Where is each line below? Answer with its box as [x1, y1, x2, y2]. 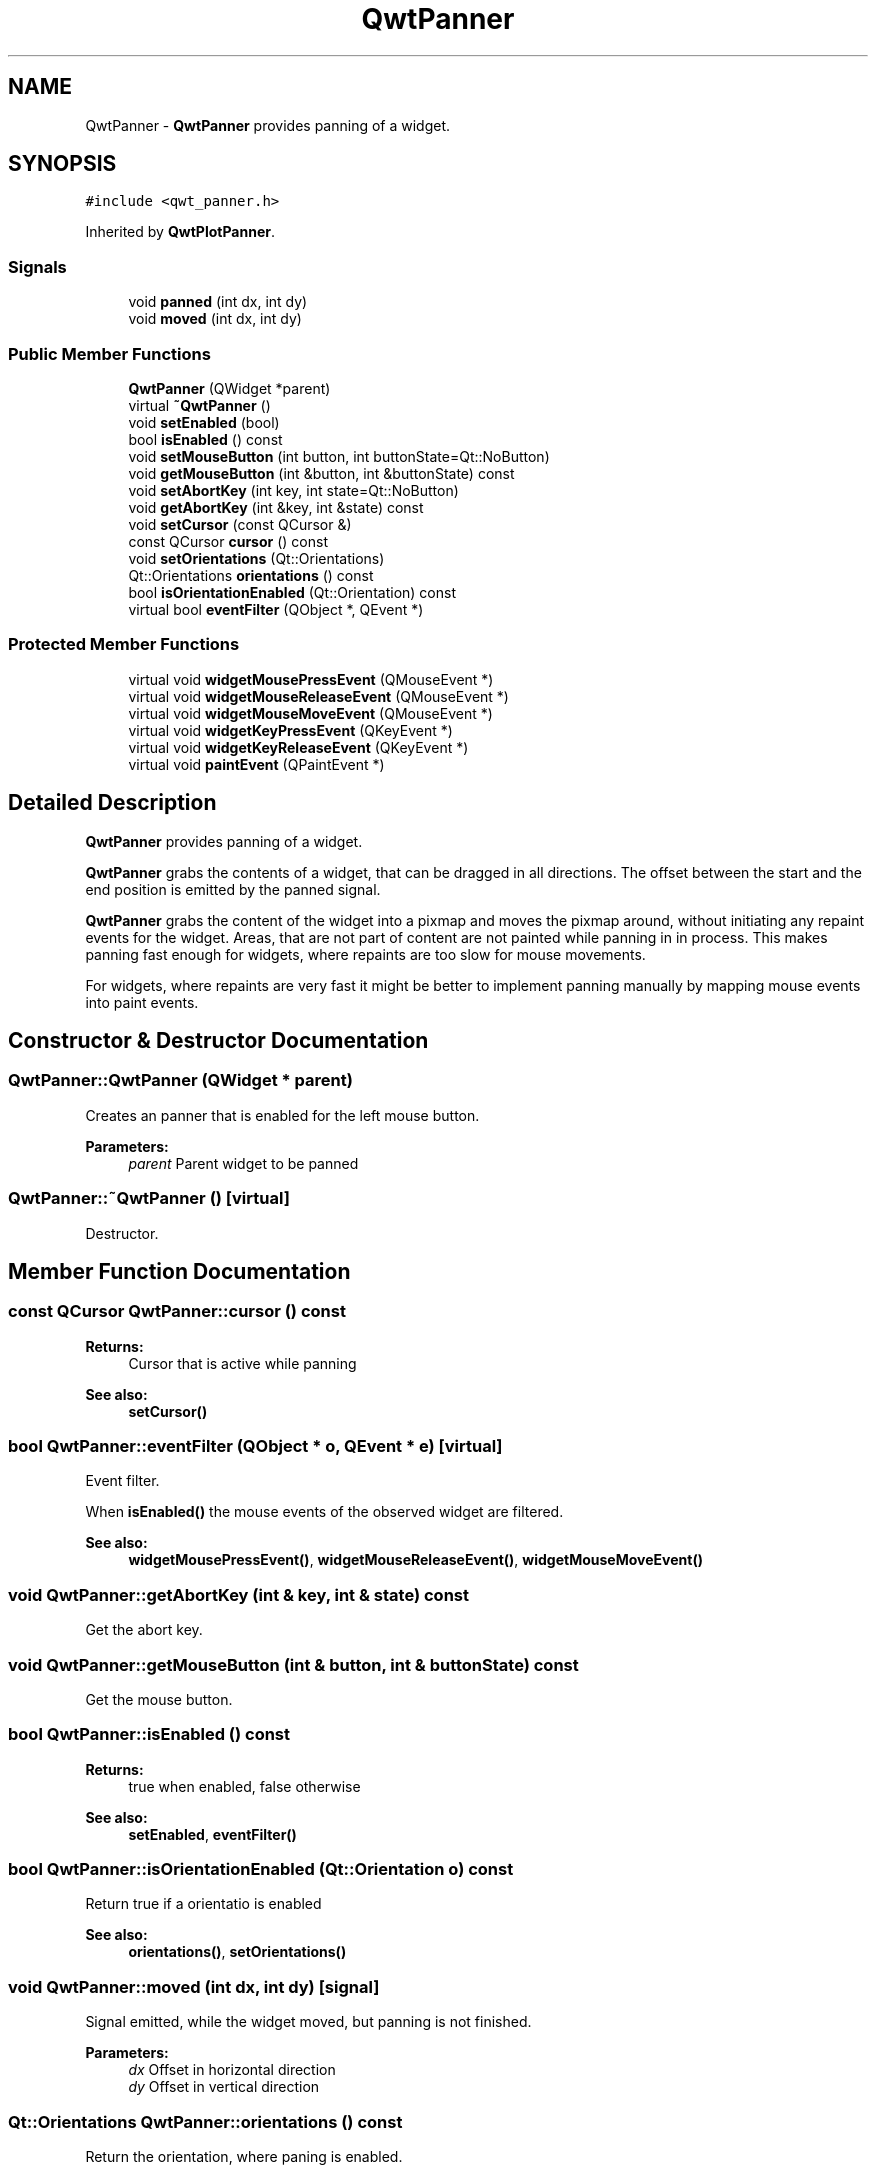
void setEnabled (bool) [128, 413, 280, 431]
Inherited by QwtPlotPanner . [85, 223, 275, 241]
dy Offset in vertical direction [128, 2078, 320, 2096]
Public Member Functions [8, 343, 211, 364]
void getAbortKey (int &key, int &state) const [128, 498, 424, 516]
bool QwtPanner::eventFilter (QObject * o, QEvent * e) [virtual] [8, 1436, 503, 1457]
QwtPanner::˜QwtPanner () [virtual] [8, 1188, 290, 1209]
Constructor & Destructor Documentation [8, 1027, 429, 1053]
